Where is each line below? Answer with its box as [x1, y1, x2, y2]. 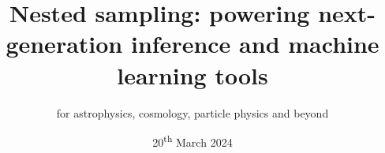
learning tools [117, 58, 268, 91]
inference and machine [130, 28, 379, 60]
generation [6, 28, 123, 60]
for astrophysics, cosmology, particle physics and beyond [56, 104, 329, 121]
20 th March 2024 [152, 132, 233, 150]
